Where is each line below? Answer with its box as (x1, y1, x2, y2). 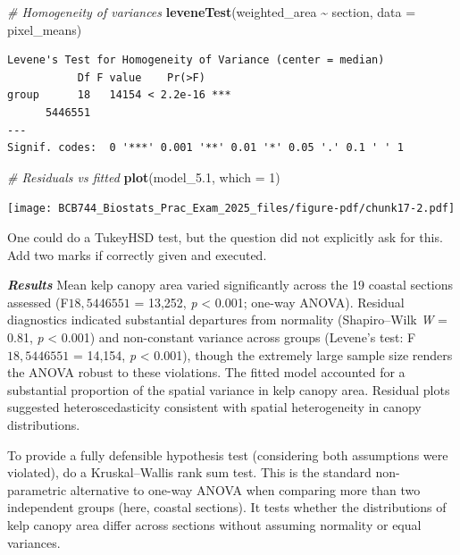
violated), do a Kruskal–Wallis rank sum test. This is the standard (7, 463, 372, 482)
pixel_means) (7, 20, 82, 38)
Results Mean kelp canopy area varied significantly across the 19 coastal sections (7, 275, 454, 294)
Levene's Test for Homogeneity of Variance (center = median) (7, 54, 385, 67)
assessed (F (7, 292, 69, 311)
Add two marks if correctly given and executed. (7, 245, 267, 264)
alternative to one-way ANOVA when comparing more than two (70, 480, 421, 499)
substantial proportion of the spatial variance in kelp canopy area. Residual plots (7, 380, 450, 399)
